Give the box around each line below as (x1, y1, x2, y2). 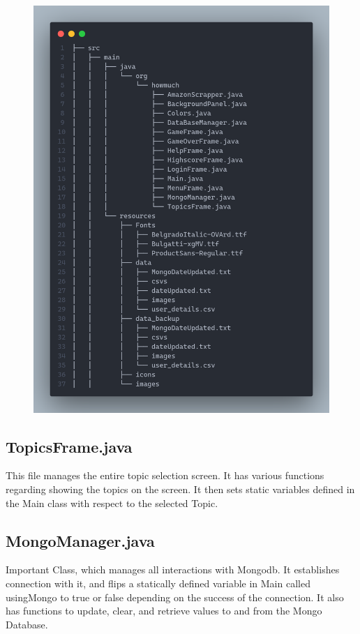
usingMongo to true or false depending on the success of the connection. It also (6, 589, 344, 604)
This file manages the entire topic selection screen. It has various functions (6, 468, 324, 483)
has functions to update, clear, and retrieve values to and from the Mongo (6, 603, 322, 618)
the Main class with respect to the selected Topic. (6, 495, 218, 510)
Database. (6, 617, 48, 631)
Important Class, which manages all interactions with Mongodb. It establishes (6, 562, 340, 577)
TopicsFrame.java (6, 435, 133, 457)
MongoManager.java (6, 529, 155, 551)
